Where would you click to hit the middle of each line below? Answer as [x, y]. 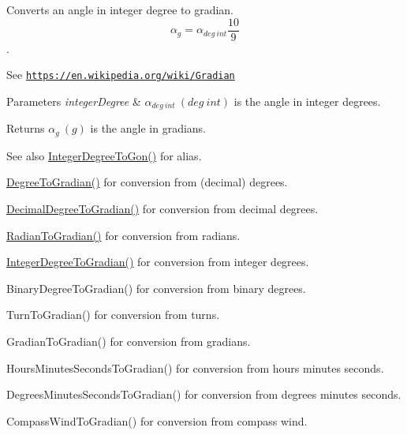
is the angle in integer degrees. [307, 101]
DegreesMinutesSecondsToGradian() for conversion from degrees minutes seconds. [204, 394]
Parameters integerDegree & [74, 101]
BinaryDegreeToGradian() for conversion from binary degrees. [156, 288]
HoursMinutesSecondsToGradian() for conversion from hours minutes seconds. [195, 367]
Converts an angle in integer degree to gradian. [120, 9]
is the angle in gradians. [148, 128]
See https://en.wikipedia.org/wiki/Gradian [121, 75]
